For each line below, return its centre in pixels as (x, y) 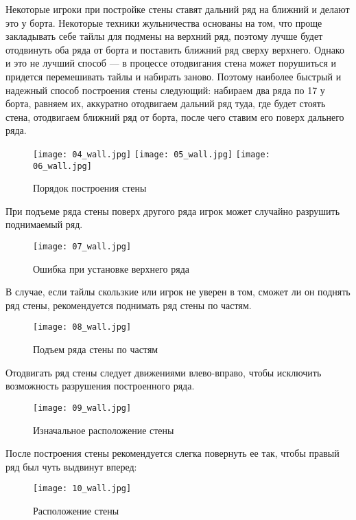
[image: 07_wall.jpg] (82, 247)
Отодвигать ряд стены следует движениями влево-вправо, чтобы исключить (164, 372)
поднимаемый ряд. (44, 224)
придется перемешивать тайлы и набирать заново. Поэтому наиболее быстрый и (174, 76)
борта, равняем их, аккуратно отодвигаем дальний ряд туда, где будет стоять (166, 103)
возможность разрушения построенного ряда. (100, 386)
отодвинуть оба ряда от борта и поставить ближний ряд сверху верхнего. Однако (175, 49)
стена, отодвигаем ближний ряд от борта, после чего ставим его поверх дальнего (175, 116)
